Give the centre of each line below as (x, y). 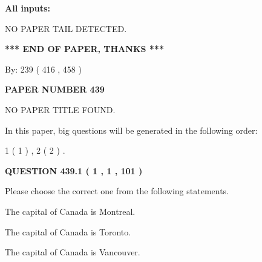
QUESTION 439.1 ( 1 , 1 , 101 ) (74, 170)
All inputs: (28, 8)
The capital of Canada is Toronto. (68, 231)
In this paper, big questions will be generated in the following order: (131, 130)
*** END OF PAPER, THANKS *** (84, 49)
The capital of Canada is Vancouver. (73, 252)
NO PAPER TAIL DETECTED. (66, 28)
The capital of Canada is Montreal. (70, 211)
